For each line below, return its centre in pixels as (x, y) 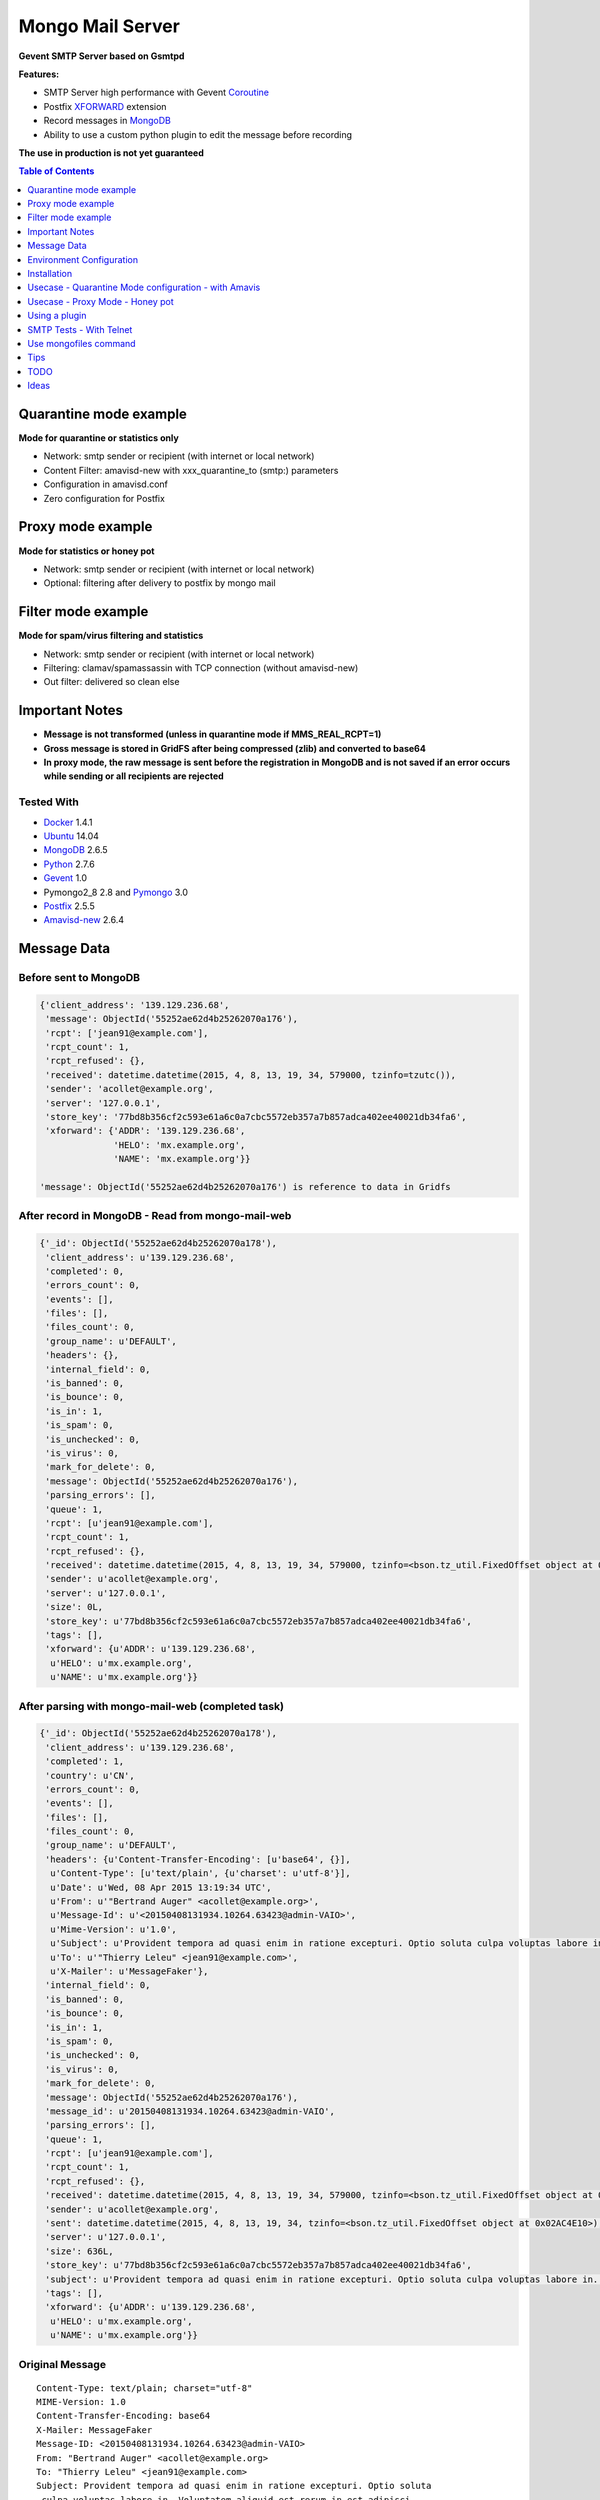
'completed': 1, (85, 1761)
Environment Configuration (83, 259)
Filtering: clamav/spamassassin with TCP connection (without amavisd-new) (201, 667)
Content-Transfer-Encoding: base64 (123, 2416)
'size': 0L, (74, 1607)
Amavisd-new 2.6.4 (84, 920)
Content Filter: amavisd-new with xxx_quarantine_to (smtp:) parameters (191, 470)
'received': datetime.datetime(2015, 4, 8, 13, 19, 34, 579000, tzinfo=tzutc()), (251, 1074)
